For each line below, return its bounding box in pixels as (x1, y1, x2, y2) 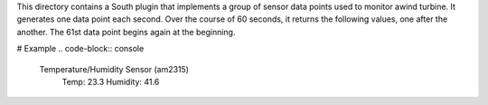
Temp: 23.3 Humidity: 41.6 (61, 76, 160, 87)
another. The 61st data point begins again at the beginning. (16, 26, 236, 37)
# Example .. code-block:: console (16, 43, 145, 54)
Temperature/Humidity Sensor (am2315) (39, 63, 190, 74)
